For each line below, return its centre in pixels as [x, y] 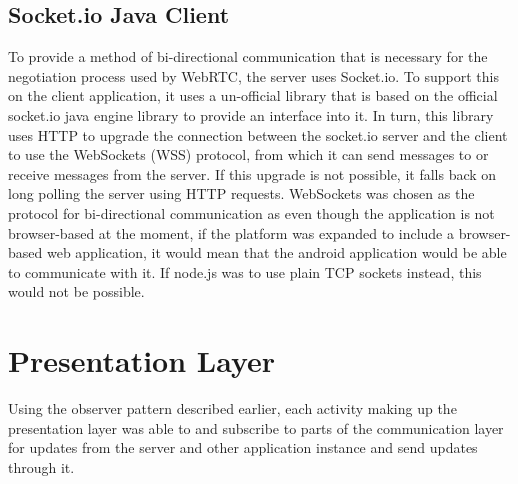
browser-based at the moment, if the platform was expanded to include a [231, 232]
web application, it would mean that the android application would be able [276, 252]
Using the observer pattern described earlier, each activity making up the [232, 408]
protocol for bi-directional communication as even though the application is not [251, 212]
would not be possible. [76, 291]
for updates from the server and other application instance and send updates [243, 447]
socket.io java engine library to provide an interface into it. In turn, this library [251, 114]
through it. [41, 466]
